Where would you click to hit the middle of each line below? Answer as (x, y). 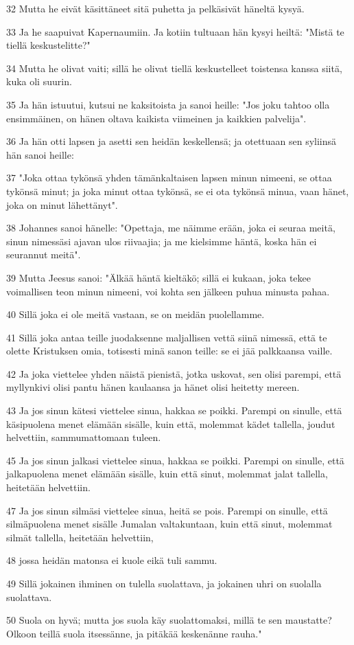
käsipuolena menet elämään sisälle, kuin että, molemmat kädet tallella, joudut (171, 423)
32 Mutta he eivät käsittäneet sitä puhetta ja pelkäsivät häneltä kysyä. (155, 8)
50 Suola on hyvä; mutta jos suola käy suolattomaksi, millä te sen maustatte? (169, 620)
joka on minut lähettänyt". (62, 204)
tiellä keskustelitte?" (48, 45)
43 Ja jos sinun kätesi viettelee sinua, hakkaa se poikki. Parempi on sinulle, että (174, 410)
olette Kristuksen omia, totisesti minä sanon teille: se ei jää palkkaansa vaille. (169, 351)
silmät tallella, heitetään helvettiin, (80, 537)
